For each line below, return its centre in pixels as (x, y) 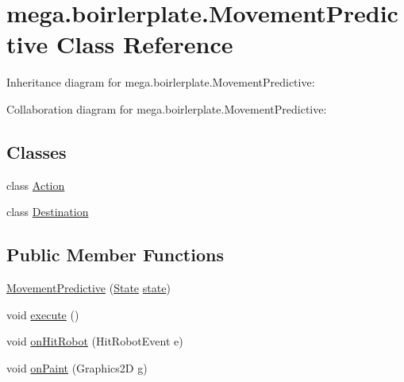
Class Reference (145, 44)
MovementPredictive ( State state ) (88, 288)
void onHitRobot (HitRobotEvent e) (95, 341)
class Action (36, 185)
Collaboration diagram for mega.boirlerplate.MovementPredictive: (167, 108)
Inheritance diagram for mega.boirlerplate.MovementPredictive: (161, 82)
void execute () (43, 314)
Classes (37, 151)
